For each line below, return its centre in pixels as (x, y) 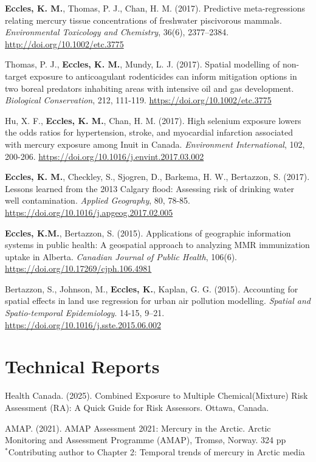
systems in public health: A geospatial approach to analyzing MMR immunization (157, 245)
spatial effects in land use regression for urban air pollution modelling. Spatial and (158, 301)
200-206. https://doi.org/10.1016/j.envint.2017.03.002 (105, 156)
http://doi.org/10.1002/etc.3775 (64, 43)
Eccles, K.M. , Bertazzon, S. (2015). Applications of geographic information (148, 233)
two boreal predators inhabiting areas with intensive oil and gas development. (149, 88)
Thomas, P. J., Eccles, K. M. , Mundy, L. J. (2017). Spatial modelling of (143, 64)
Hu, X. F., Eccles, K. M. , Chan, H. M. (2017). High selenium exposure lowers (153, 120)
